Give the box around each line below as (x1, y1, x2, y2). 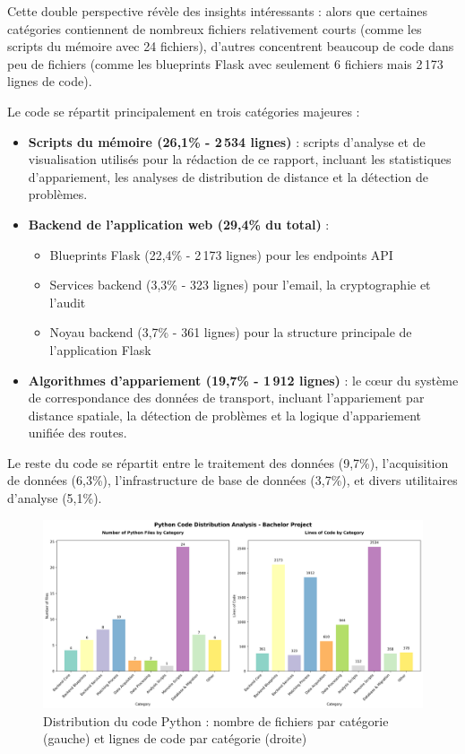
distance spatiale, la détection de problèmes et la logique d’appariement (28, 405, 421, 424)
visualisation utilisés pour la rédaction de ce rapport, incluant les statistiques (28, 150, 452, 169)
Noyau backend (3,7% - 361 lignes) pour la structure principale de (49, 323, 412, 342)
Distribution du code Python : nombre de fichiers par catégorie (43, 711, 389, 730)
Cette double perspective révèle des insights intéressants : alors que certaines (7, 2, 428, 20)
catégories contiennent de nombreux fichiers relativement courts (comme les (7, 19, 422, 38)
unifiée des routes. (28, 423, 127, 442)
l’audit (49, 292, 86, 311)
